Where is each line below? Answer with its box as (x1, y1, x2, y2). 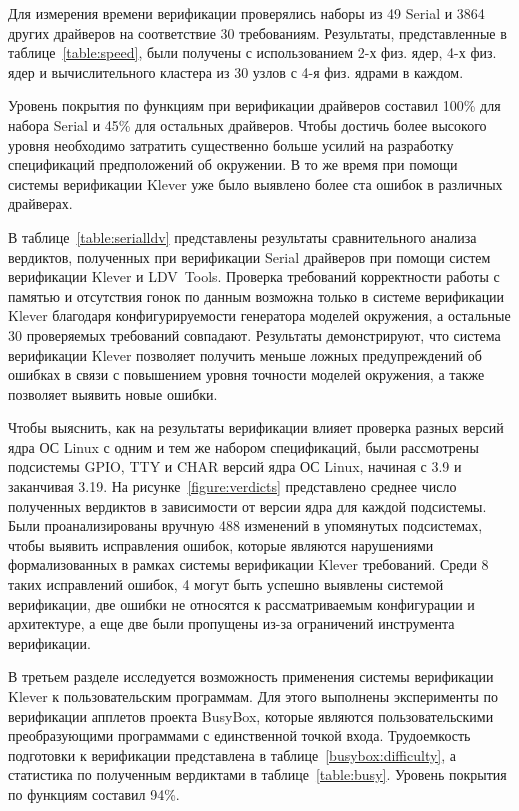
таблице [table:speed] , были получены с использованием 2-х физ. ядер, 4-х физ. (8, 42, 497, 63)
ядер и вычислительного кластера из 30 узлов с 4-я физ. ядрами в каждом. (8, 61, 464, 82)
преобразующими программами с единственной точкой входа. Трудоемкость (8, 725, 471, 746)
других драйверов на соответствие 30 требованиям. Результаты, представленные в (8, 22, 507, 43)
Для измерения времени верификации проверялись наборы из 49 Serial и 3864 (8, 3, 485, 23)
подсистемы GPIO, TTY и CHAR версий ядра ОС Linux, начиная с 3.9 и (8, 456, 462, 477)
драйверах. (8, 193, 73, 214)
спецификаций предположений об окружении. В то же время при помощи (8, 154, 458, 175)
